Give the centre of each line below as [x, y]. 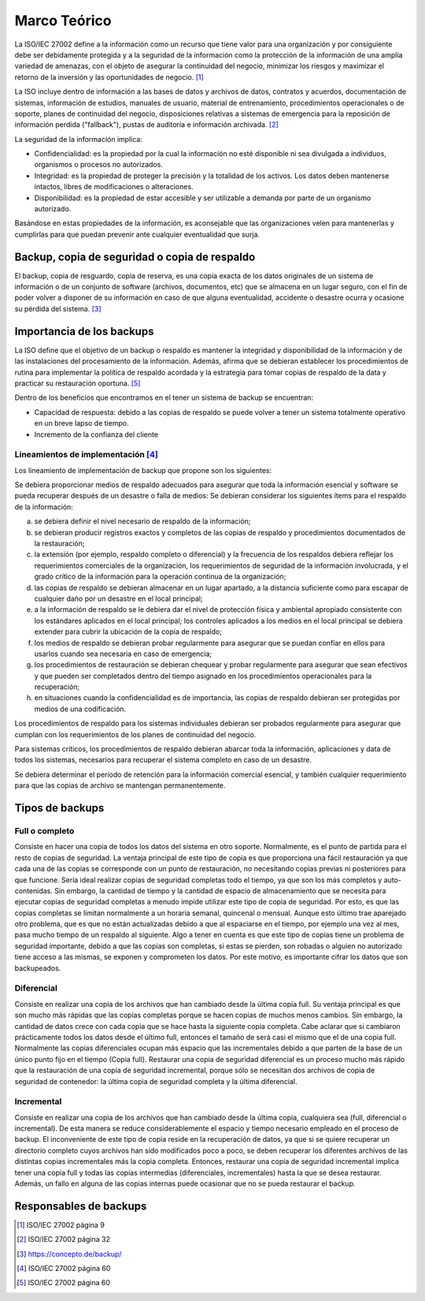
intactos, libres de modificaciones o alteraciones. [114, 187]
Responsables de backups [81, 1206]
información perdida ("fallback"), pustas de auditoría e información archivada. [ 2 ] [146, 125]
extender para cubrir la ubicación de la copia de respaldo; [128, 632]
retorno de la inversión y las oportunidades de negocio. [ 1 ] [109, 77]
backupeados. [38, 968]
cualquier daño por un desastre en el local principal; [119, 598]
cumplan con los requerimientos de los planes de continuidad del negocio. [135, 734]
